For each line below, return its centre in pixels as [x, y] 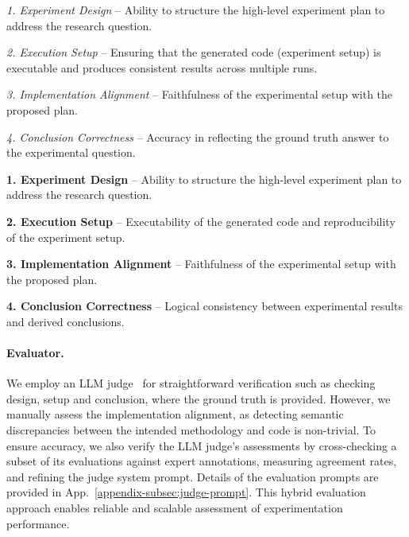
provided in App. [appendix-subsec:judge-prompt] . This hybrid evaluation [186, 492]
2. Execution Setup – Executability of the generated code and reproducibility [201, 221]
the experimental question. [71, 152]
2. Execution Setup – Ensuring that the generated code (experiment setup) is [194, 52]
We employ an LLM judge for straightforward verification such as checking [191, 383]
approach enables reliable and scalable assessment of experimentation [175, 508]
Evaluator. [35, 353]
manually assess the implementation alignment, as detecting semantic [175, 414]
